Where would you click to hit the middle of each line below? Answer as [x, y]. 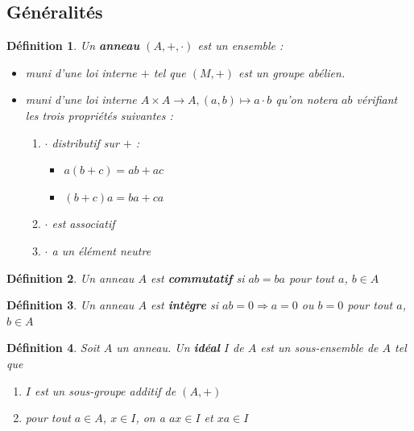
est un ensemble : [240, 46]
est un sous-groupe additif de [105, 390]
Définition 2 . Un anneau [70, 278]
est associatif [83, 224]
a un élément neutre [101, 250]
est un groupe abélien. [292, 72]
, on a [150, 418]
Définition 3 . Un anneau [70, 305]
